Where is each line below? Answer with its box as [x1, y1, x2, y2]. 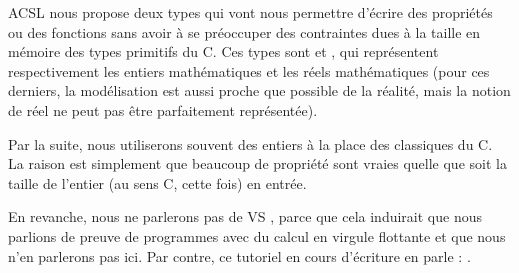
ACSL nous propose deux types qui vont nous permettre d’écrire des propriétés [8, 2, 493, 22]
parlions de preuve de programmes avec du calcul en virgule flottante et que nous [8, 225, 506, 246]
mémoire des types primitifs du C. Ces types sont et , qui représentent [8, 41, 439, 62]
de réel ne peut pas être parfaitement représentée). [8, 99, 318, 120]
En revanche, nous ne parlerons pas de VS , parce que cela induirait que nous [8, 206, 482, 227]
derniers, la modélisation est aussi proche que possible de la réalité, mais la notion [8, 80, 511, 101]
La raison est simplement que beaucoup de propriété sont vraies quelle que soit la [8, 153, 507, 174]
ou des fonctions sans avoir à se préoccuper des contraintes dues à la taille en [8, 21, 481, 42]
